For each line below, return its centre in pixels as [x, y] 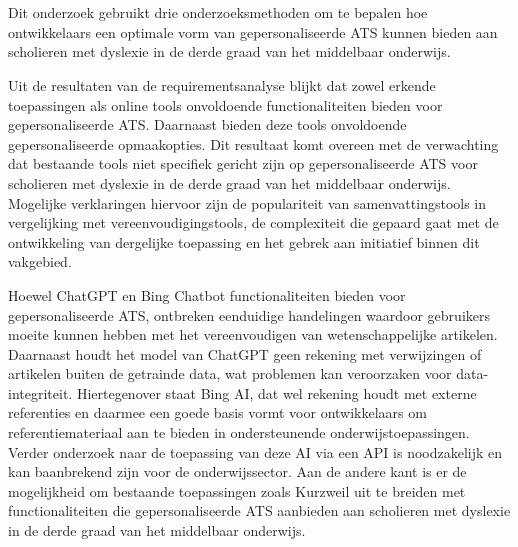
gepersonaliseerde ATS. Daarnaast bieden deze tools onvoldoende [207, 124]
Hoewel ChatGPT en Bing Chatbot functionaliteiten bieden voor [207, 294]
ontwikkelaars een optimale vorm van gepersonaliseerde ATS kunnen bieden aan [253, 31]
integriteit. [40, 392]
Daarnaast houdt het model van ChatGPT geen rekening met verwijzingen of [245, 353]
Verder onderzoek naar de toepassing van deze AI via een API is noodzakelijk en [255, 451]
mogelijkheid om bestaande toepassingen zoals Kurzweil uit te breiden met [237, 490]
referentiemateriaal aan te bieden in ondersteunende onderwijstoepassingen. [239, 432]
